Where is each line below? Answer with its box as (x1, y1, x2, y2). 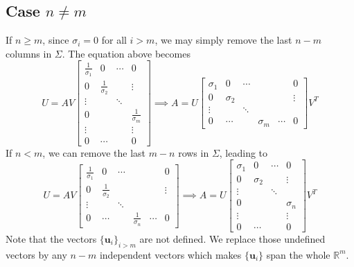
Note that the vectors (6, 231, 97, 246)
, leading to (219, 145, 268, 160)
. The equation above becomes (62, 46, 191, 60)
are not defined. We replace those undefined (139, 231, 326, 246)
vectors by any (6, 247, 67, 261)
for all (101, 33, 127, 47)
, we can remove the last (42, 145, 145, 160)
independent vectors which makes (99, 247, 242, 261)
